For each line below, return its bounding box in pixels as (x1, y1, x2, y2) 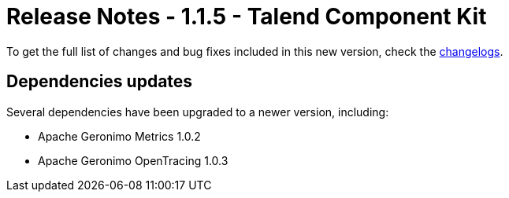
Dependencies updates (6, 71, 193, 92)
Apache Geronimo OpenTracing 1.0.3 (38, 153, 228, 167)
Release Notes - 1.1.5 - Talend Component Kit (6, 3, 487, 30)
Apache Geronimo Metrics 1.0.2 (38, 129, 201, 143)
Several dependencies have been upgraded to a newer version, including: (6, 104, 389, 119)
